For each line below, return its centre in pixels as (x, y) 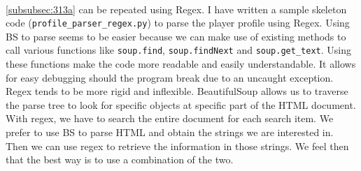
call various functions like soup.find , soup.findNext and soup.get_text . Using (178, 50)
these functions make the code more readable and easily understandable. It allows (181, 64)
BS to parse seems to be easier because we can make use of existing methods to (176, 36)
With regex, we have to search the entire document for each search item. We (170, 118)
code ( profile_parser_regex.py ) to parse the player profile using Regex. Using (178, 23)
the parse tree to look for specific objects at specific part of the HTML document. (181, 104)
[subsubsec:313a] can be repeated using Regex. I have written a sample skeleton (176, 9)
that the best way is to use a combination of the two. (120, 159)
